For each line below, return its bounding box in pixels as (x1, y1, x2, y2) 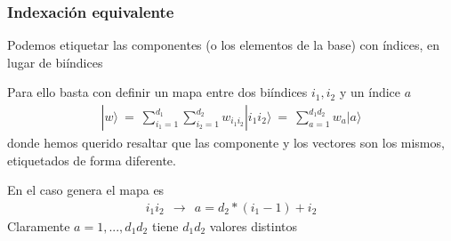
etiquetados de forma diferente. (7, 150, 176, 169)
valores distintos (209, 216, 298, 235)
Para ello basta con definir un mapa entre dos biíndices (7, 83, 308, 101)
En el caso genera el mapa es (7, 181, 165, 199)
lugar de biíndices (7, 52, 103, 71)
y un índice (339, 83, 401, 101)
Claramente (7, 216, 70, 235)
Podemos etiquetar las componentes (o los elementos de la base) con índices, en (7, 36, 440, 54)
